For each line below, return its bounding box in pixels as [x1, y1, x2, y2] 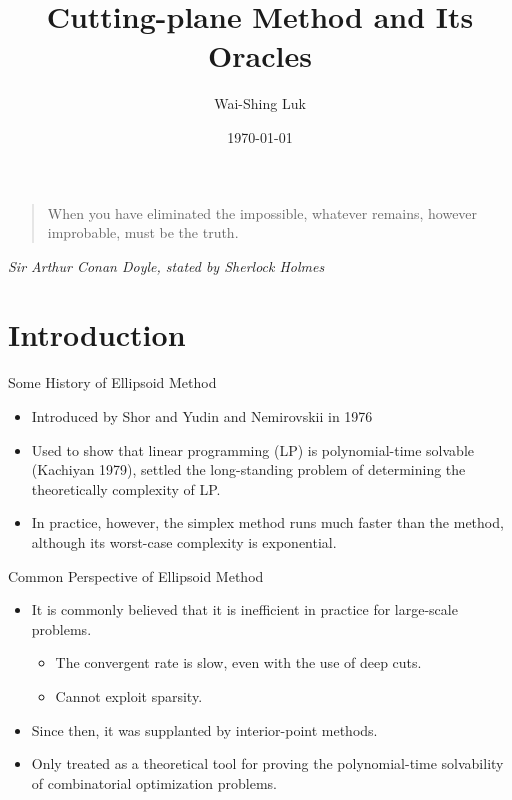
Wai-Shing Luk [214, 93, 306, 114]
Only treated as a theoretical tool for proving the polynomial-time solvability [31, 753, 504, 774]
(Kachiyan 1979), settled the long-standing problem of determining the [31, 459, 466, 480]
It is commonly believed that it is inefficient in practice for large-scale [31, 599, 458, 620]
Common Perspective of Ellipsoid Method [8, 565, 264, 586]
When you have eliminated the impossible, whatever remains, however [47, 202, 478, 223]
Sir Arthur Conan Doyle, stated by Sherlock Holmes [8, 255, 325, 276]
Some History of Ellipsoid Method [8, 372, 217, 393]
